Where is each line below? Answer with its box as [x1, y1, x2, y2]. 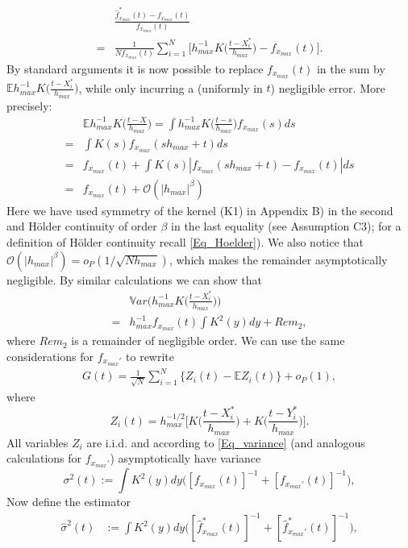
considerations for [6, 347, 94, 364]
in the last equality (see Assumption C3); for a [171, 218, 402, 235]
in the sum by [316, 60, 385, 77]
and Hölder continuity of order [6, 218, 157, 235]
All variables [6, 434, 69, 450]
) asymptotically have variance [110, 450, 261, 467]
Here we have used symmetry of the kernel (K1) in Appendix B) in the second [6, 201, 393, 218]
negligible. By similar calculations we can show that [6, 271, 263, 288]
